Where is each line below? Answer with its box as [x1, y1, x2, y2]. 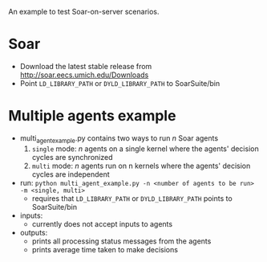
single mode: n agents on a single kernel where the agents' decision [31, 144, 259, 154]
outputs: [19, 227, 48, 237]
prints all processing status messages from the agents [31, 236, 212, 246]
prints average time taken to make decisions [31, 244, 179, 254]
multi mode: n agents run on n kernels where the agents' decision [31, 161, 251, 170]
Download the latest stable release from [19, 61, 152, 71]
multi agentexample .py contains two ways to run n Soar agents [19, 133, 219, 145]
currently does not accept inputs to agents [31, 219, 173, 228]
